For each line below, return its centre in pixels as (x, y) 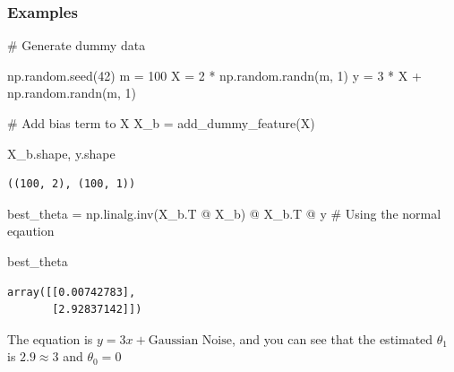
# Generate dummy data (77, 45)
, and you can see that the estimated (332, 338)
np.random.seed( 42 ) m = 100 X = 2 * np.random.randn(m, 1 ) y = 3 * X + (214, 75)
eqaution (31, 231)
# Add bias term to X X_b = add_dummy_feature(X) (161, 123)
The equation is (50, 338)
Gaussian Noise (190, 340)
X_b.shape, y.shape (61, 153)
